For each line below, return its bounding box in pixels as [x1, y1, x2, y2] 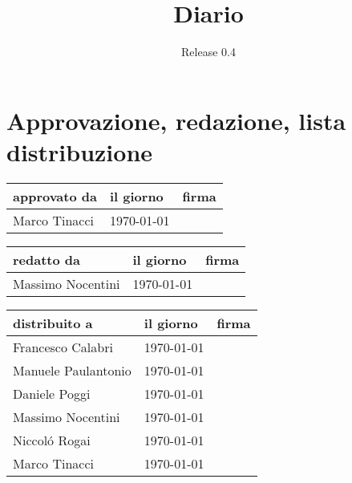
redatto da [13, 250, 80, 269]
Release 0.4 [181, 43, 236, 60]
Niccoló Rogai [13, 430, 91, 449]
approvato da [13, 186, 97, 205]
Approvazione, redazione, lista [6, 103, 346, 136]
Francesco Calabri [13, 337, 113, 356]
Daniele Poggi [13, 384, 91, 403]
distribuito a [13, 313, 93, 332]
